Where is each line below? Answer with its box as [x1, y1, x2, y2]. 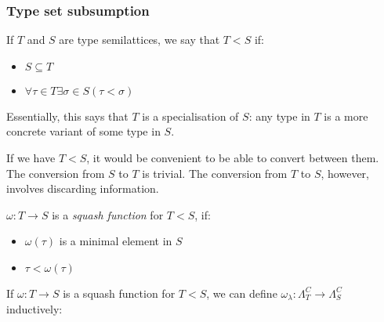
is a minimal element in [59, 233, 172, 249]
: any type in [248, 107, 310, 124]
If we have [6, 150, 56, 165]
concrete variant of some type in [6, 123, 161, 139]
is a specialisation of [142, 107, 239, 124]
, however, [321, 165, 369, 181]
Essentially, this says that [6, 107, 129, 124]
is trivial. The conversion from [142, 165, 288, 181]
